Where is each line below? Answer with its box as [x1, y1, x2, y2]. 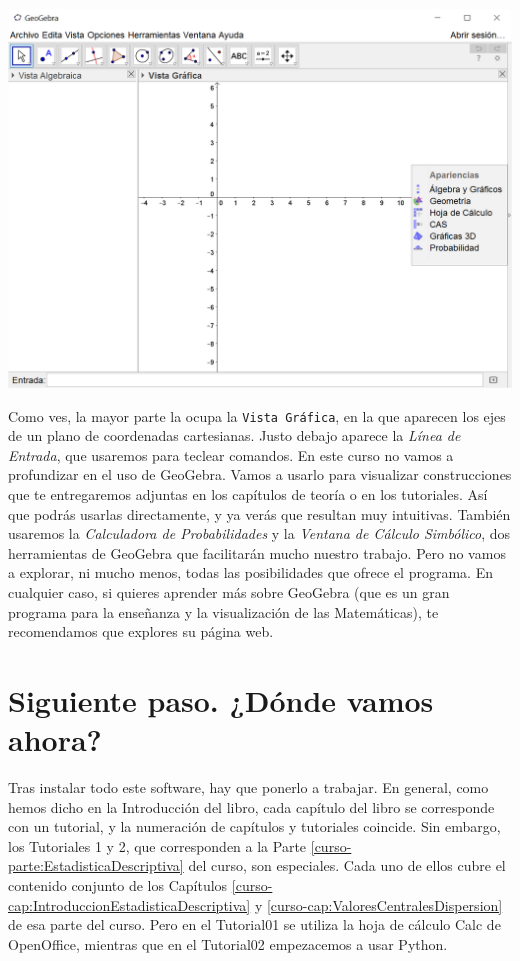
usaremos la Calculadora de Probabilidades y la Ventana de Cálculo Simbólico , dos [8, 523, 511, 544]
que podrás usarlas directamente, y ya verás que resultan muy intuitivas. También [8, 503, 511, 524]
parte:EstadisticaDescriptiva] [8, 855, 184, 876]
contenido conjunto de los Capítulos [8, 875, 228, 896]
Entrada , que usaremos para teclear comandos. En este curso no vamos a [8, 444, 454, 465]
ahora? [8, 719, 102, 760]
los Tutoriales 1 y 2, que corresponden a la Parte [8, 835, 307, 856]
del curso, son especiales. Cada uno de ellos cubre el [188, 855, 506, 876]
